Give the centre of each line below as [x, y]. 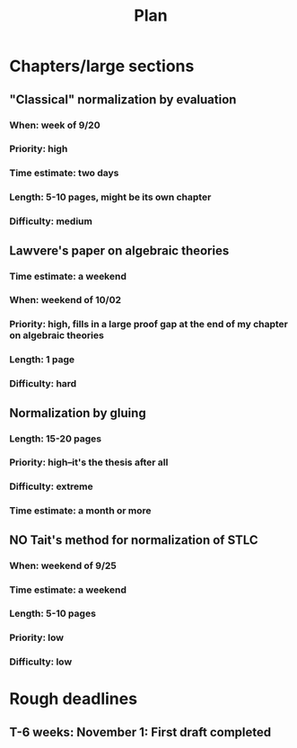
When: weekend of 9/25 [63, 565]
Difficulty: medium [51, 221]
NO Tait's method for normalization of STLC [134, 540]
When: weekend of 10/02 [66, 300]
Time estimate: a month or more [80, 511]
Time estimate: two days [64, 174]
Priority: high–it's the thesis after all [89, 462]
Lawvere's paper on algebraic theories [119, 250]
